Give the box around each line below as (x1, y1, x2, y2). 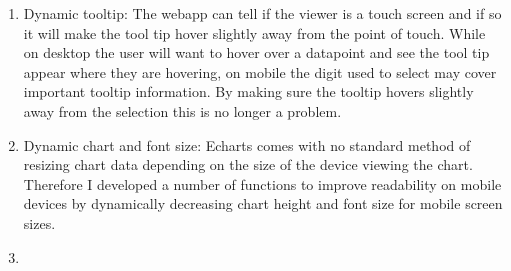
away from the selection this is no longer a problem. (23, 100, 342, 121)
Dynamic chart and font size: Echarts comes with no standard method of (23, 134, 471, 155)
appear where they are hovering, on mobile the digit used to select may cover (23, 61, 497, 82)
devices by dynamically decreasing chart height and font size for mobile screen (23, 193, 503, 214)
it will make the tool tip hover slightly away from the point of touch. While (23, 22, 486, 43)
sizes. (23, 212, 56, 233)
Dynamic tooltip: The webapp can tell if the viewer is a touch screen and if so (23, 3, 502, 23)
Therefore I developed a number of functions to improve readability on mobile (23, 173, 502, 194)
